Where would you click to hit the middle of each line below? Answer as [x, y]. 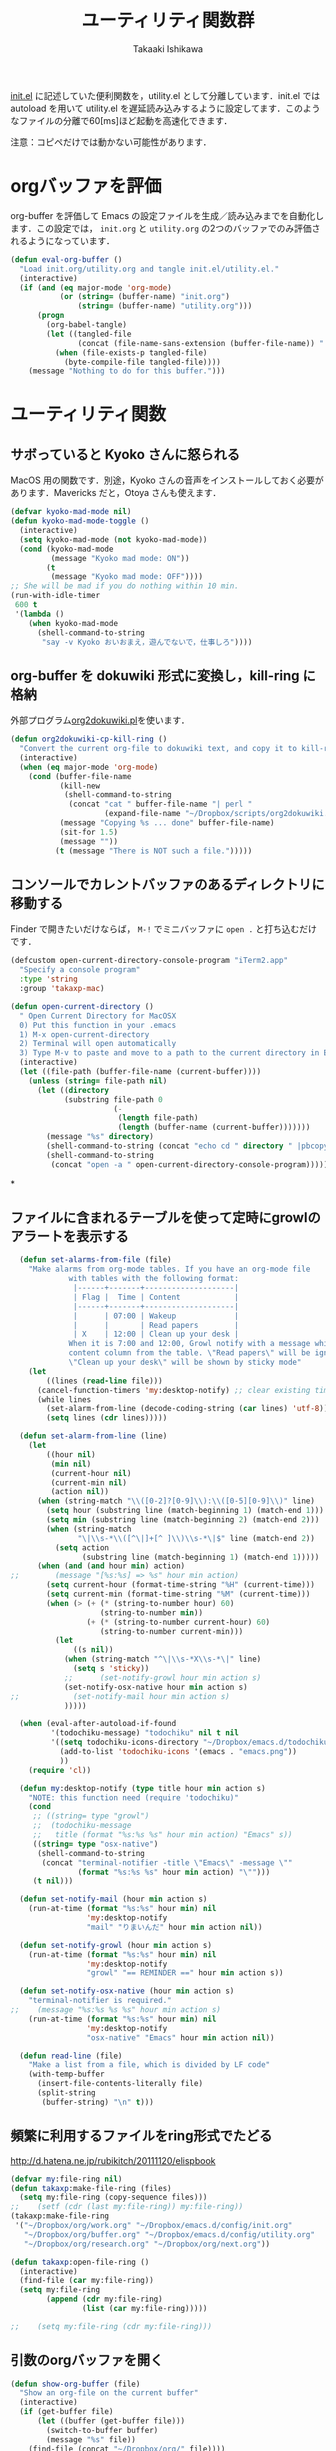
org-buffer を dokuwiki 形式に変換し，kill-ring [155, 675]
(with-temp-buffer [66, 2074]
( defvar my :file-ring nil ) [66, 2179]
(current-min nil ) [89, 1482]
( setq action [82, 1547]
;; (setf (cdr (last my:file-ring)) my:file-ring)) [127, 2207]
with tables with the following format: [154, 1279]
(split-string [66, 2093]
